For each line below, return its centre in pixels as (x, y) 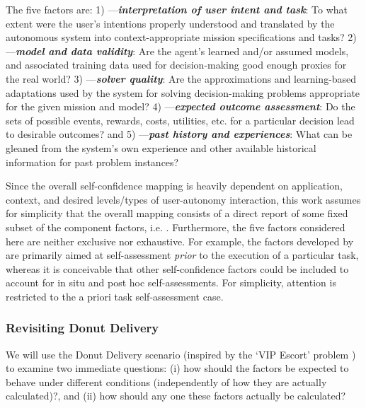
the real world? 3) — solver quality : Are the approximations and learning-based (181, 78)
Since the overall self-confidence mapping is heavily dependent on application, (174, 186)
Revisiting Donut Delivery (82, 328)
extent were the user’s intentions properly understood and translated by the (170, 23)
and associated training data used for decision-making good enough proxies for (176, 65)
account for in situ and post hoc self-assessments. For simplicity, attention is (171, 282)
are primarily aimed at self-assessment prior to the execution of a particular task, (182, 255)
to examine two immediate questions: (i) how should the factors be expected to (177, 368)
